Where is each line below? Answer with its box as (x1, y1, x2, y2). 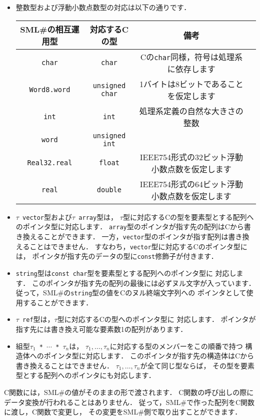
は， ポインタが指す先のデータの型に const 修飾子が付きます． (15, 251, 218, 261)
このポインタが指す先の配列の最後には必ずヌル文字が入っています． (31, 277, 255, 288)
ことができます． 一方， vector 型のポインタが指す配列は (43, 231, 228, 241)
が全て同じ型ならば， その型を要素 (140, 360, 255, 370)
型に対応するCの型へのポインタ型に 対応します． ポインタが (57, 314, 256, 324)
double (96, 185, 121, 194)
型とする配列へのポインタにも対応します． (15, 370, 155, 380)
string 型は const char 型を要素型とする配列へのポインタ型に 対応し (15, 267, 236, 278)
